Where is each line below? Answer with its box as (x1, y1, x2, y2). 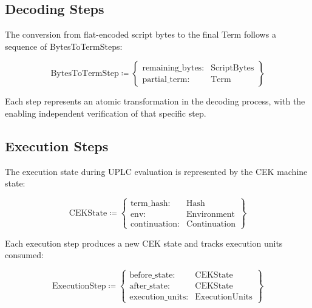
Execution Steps (5, 136, 109, 155)
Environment (186, 210, 236, 219)
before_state (129, 271, 173, 280)
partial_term (142, 75, 188, 84)
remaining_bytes (142, 63, 202, 72)
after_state (129, 282, 168, 291)
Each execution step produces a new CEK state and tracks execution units (5, 236, 283, 249)
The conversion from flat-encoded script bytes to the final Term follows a (5, 28, 276, 41)
